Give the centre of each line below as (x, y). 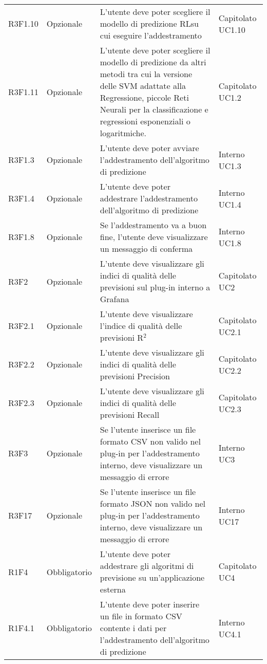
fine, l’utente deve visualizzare (154, 237)
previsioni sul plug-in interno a (155, 287)
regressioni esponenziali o (145, 121)
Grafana (115, 299)
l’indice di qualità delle (141, 326)
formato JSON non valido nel (152, 503)
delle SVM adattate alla (143, 86)
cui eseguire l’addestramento (151, 35)
